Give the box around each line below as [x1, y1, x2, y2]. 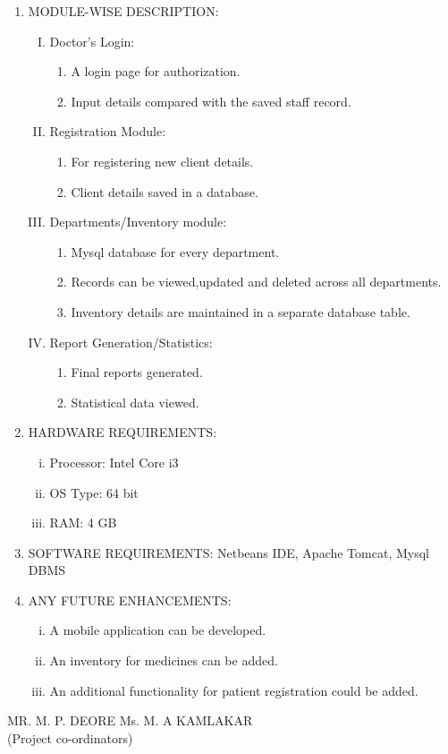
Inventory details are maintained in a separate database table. [71, 302, 410, 321]
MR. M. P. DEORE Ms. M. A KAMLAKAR [7, 711, 253, 730]
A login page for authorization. [71, 62, 241, 81]
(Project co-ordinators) [7, 728, 133, 747]
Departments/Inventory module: [49, 212, 227, 231]
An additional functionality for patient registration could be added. [49, 681, 418, 699]
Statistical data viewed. [71, 392, 199, 411]
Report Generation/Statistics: [49, 332, 213, 351]
